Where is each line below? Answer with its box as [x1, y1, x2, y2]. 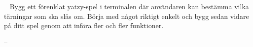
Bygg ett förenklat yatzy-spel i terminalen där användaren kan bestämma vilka [9, 1, 249, 11]
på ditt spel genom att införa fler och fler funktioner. [4, 20, 164, 31]
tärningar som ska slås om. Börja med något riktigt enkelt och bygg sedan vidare [4, 11, 249, 21]
